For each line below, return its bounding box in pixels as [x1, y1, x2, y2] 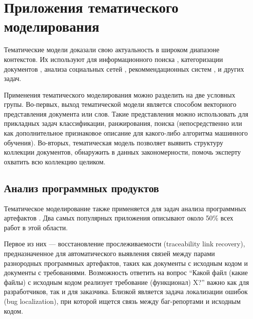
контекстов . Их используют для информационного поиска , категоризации [4, 54, 223, 64]
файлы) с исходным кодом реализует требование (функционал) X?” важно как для [4, 277, 249, 287]
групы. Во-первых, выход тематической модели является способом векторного [4, 99, 236, 109]
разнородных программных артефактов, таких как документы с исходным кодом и [4, 258, 248, 268]
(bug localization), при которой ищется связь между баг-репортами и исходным [4, 296, 241, 306]
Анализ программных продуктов [4, 180, 159, 195]
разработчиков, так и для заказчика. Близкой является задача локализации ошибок [4, 286, 248, 297]
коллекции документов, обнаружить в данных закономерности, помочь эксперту [4, 147, 241, 157]
